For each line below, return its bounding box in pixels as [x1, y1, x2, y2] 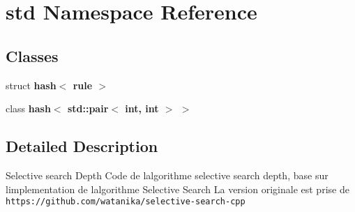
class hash [6, 101, 51, 116]
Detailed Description [6, 135, 158, 157]
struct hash [6, 77, 56, 92]
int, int [125, 101, 159, 116]
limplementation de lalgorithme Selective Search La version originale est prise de [6, 181, 349, 196]
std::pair [67, 101, 109, 116]
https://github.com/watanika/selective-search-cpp [6, 197, 246, 207]
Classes [6, 45, 59, 66]
